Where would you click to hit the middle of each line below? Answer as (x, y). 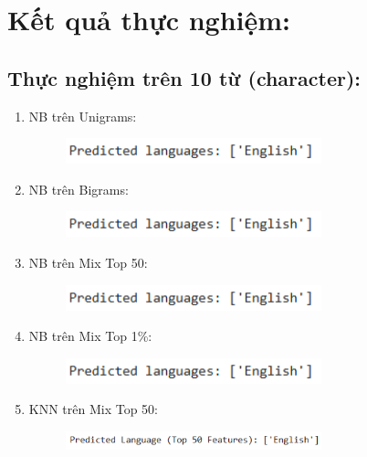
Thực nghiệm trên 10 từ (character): (184, 77)
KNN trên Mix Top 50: (94, 409)
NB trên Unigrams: (83, 116)
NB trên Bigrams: (79, 189)
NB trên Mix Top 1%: (90, 336)
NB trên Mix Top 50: (88, 262)
